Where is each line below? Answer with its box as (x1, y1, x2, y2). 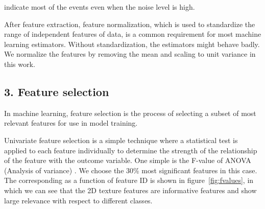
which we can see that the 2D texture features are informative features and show (4, 184, 257, 195)
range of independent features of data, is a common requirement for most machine (4, 29, 261, 39)
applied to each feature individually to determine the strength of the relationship (4, 145, 257, 155)
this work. (4, 58, 35, 69)
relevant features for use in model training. (4, 118, 138, 128)
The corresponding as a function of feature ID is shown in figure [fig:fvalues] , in (4, 175, 254, 185)
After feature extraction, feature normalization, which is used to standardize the (4, 18, 255, 29)
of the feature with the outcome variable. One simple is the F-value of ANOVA (4, 155, 251, 166)
